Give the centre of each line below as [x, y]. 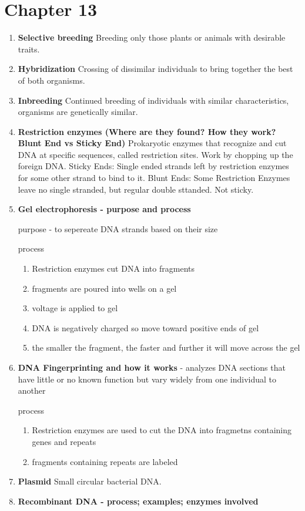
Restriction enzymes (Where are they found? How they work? [147, 131]
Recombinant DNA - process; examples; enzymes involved [138, 501]
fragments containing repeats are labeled [105, 461]
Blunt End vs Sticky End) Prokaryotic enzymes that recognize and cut [152, 143]
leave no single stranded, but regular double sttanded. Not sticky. [136, 189]
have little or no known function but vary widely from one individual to [147, 379]
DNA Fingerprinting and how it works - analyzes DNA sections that [152, 367]
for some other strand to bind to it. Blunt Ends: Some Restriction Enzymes [154, 178]
